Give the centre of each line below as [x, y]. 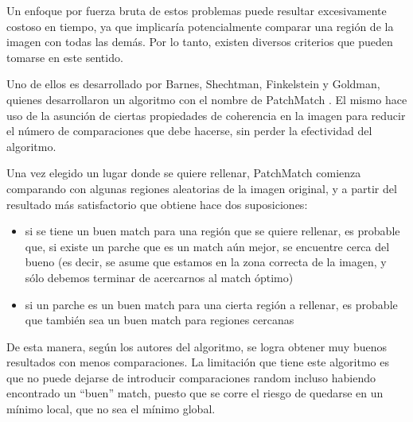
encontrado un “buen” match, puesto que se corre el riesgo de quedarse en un [195, 393]
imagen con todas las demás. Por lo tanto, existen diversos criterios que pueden [200, 42]
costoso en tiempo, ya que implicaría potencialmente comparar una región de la [200, 26]
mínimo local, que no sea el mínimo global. [111, 409]
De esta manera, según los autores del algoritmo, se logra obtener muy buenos [197, 346]
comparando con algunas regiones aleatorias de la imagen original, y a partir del [202, 188]
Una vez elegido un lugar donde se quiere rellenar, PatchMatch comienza [184, 173]
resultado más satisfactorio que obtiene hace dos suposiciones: [157, 204]
